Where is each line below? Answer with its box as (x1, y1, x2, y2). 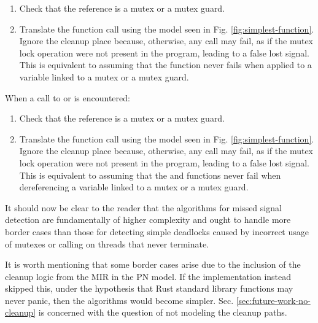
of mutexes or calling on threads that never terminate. (5, 237, 209, 250)
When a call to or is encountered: (5, 91, 130, 104)
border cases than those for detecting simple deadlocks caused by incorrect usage (5, 225, 309, 238)
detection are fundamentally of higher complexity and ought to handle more (5, 213, 291, 226)
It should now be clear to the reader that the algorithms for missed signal (5, 201, 282, 214)
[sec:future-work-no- (236, 294, 311, 306)
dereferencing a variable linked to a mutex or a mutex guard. (19, 181, 249, 193)
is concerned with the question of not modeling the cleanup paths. (38, 306, 287, 319)
